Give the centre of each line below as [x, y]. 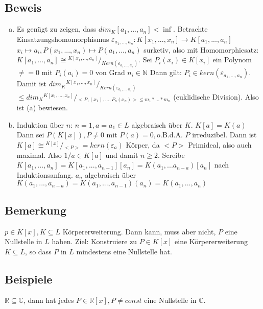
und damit [122, 154]
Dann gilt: [166, 72]
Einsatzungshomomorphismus [63, 39]
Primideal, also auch [220, 144]
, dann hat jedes [49, 300]
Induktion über [40, 124]
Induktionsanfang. [45, 174]
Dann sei [30, 135]
